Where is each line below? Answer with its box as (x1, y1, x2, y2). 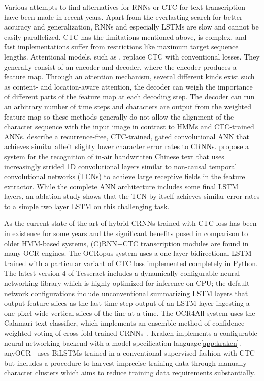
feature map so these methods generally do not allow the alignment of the (4, 111, 234, 122)
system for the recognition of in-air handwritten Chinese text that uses (4, 151, 224, 161)
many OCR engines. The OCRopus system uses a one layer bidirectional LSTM (4, 248, 252, 258)
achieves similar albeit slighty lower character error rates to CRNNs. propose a (4, 141, 249, 152)
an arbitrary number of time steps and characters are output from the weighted (4, 101, 252, 111)
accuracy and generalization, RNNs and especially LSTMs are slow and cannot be (4, 21, 259, 32)
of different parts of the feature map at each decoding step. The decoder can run (4, 91, 255, 102)
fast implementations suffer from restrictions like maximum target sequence (4, 41, 239, 52)
